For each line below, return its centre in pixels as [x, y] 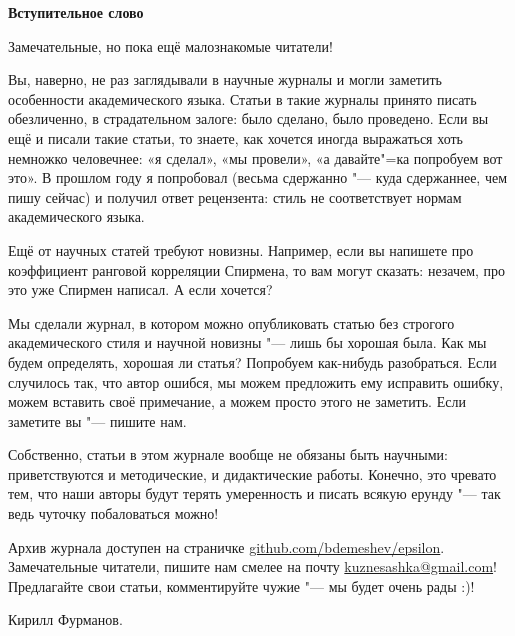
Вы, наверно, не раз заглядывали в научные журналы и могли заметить [225, 79]
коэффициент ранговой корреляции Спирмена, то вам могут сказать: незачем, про [257, 269]
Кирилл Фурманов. [65, 619]
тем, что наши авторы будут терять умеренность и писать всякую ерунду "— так [254, 493]
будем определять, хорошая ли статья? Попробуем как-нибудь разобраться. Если [252, 361]
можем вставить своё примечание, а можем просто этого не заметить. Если [237, 401]
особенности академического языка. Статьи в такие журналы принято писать [242, 98]
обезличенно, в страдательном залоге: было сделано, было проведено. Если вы [248, 118]
